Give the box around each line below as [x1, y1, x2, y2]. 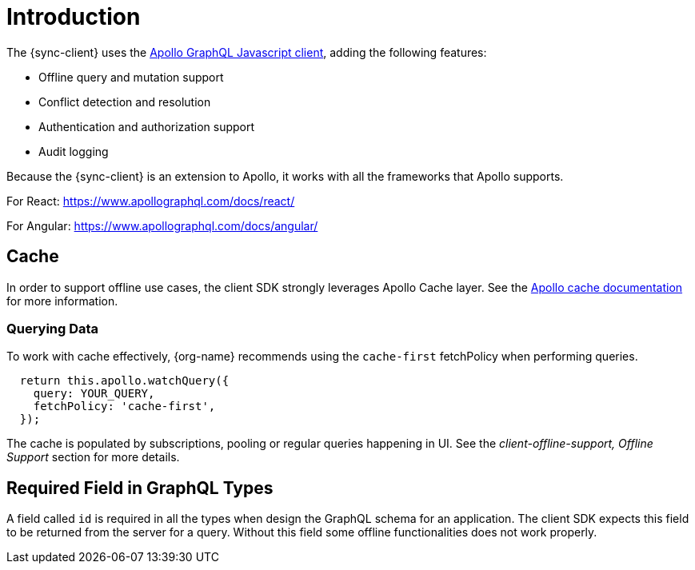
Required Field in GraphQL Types [6, 477, 274, 498]
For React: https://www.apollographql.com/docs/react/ [6, 193, 295, 208]
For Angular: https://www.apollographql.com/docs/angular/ [6, 218, 318, 233]
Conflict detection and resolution [38, 94, 211, 109]
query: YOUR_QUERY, [33, 387, 155, 401]
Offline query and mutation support [38, 70, 224, 84]
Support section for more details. [6, 450, 180, 464]
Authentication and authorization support [38, 119, 255, 134]
